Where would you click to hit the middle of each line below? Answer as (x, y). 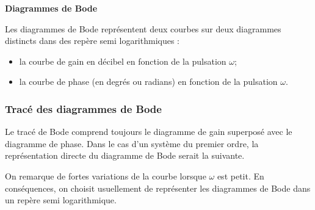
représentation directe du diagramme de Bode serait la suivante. (125, 155)
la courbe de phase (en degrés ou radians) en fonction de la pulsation (148, 81)
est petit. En (241, 176)
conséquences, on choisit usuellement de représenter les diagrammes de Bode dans (158, 188)
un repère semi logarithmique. (61, 200)
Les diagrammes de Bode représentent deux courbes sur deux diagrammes (143, 28)
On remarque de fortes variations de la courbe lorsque (106, 176)
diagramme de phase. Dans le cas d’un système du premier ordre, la (132, 143)
